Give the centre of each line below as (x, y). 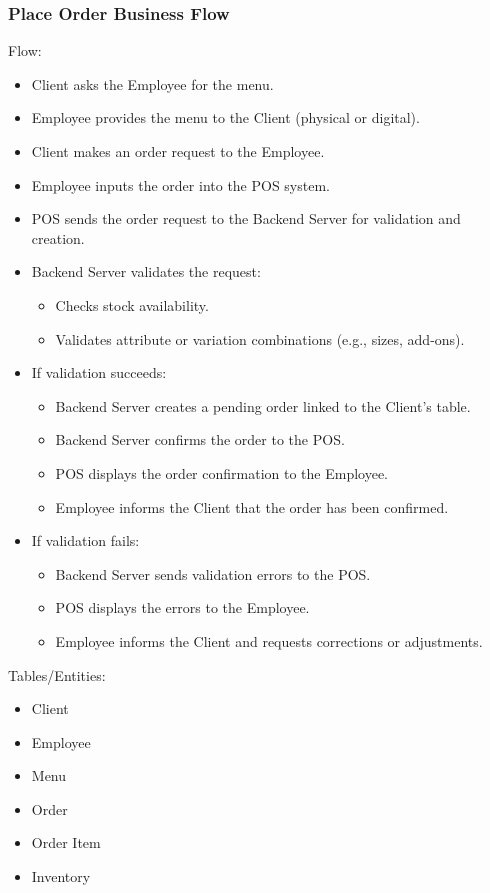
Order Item (66, 842)
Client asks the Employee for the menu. (152, 83)
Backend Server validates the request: (146, 271)
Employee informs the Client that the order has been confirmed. (252, 506)
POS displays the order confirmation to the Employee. (221, 472)
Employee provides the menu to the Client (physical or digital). (225, 117)
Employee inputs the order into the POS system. (180, 184)
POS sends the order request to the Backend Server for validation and (246, 218)
